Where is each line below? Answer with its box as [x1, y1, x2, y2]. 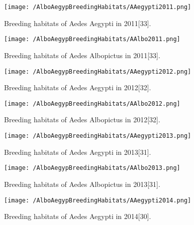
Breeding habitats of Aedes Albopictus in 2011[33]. [4, 50, 160, 60]
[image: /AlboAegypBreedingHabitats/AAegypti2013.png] [4, 132, 191, 139]
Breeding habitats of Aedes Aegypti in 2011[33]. [4, 18, 151, 28]
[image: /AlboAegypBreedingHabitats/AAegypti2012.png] [4, 68, 191, 75]
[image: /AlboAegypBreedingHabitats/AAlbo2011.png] [4, 36, 180, 43]
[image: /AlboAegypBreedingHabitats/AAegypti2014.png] [4, 196, 191, 204]
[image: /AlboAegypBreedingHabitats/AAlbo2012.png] [4, 100, 180, 107]
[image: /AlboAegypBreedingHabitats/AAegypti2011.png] [4, 4, 191, 11]
